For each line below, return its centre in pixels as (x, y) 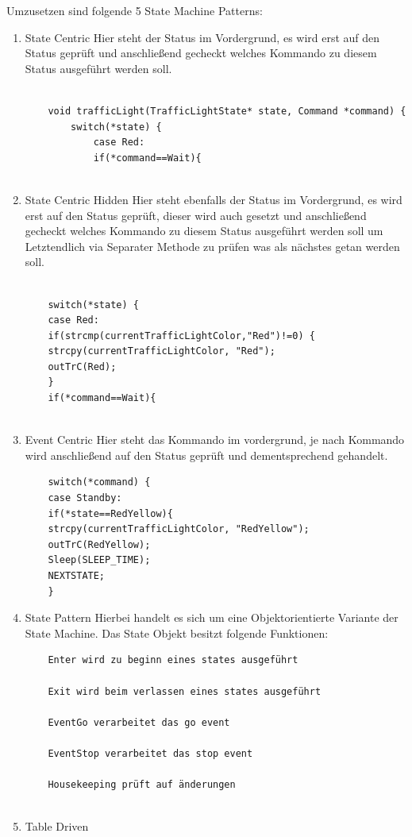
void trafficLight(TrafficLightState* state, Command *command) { (227, 111)
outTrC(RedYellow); (99, 544)
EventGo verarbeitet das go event (139, 722)
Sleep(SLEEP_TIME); (99, 560)
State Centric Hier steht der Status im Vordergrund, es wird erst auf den (202, 37)
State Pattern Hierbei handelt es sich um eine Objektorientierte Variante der (212, 617)
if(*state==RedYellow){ (110, 513)
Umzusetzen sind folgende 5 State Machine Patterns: (135, 10)
